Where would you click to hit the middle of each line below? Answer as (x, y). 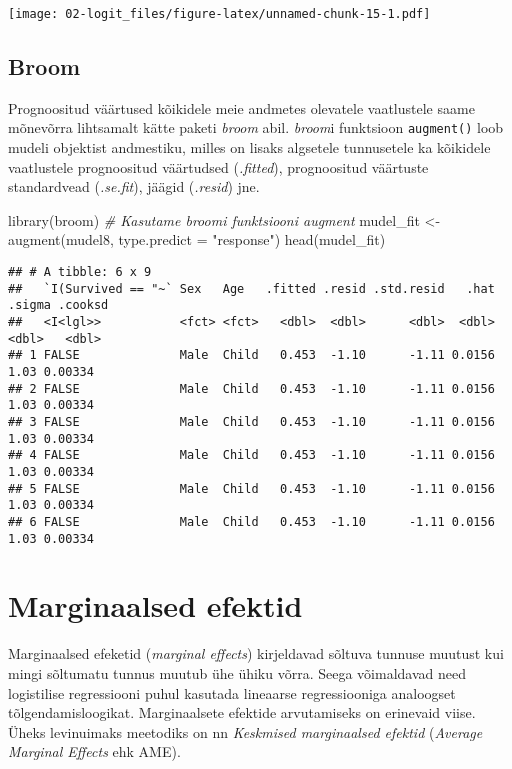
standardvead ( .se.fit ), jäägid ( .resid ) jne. (134, 186)
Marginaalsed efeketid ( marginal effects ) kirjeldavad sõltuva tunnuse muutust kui (256, 653)
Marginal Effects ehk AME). (94, 751)
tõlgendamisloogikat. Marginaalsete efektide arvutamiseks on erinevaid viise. (242, 712)
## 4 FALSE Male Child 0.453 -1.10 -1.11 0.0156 (251, 455)
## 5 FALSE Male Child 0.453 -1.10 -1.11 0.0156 (251, 488)
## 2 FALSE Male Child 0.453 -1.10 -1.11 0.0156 (251, 388)
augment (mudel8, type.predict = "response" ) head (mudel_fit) (197, 239)
